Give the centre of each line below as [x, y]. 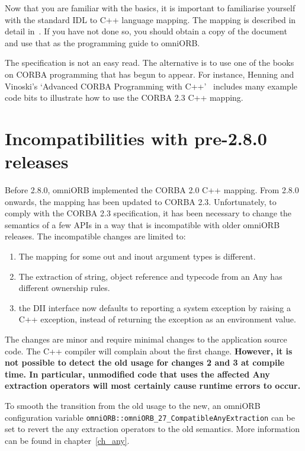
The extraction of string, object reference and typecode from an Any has [150, 276]
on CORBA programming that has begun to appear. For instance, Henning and [150, 74]
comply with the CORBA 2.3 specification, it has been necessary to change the [148, 213]
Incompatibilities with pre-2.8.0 [136, 138]
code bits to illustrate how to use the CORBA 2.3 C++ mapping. [124, 97]
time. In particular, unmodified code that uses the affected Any [137, 374]
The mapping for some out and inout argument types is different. [137, 256]
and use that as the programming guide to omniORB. [102, 42]
